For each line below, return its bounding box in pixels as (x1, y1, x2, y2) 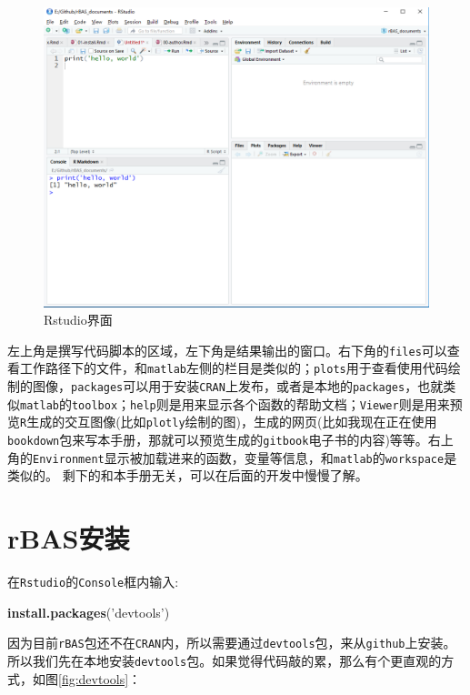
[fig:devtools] (58, 669, 129, 688)
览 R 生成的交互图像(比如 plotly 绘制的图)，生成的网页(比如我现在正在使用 (7, 412, 437, 431)
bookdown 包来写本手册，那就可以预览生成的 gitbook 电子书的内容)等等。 (7, 430, 428, 449)
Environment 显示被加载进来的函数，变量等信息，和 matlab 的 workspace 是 (33, 448, 457, 467)
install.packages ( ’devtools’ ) (7, 602, 170, 621)
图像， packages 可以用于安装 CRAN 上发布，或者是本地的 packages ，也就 (32, 377, 444, 396)
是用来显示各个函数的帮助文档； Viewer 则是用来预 (168, 394, 463, 413)
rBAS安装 (7, 519, 130, 557)
